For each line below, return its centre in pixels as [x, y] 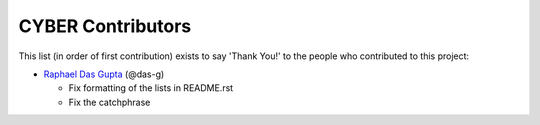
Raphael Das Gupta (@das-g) [104, 74]
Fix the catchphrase [109, 102]
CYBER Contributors [105, 26]
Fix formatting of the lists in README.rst [151, 88]
